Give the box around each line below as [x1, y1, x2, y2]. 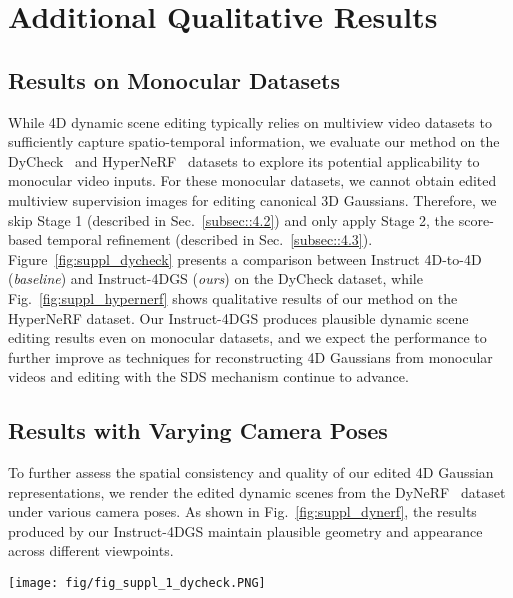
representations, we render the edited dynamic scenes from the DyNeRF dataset [8, 481, 506, 502]
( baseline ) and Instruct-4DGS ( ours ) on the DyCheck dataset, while [8, 268, 423, 289]
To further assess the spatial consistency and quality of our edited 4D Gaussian [8, 462, 494, 483]
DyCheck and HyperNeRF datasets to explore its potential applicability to [8, 150, 480, 171]
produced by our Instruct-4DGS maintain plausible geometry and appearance [8, 520, 483, 541]
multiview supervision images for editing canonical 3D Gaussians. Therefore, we [8, 189, 497, 210]
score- [458, 209, 494, 230]
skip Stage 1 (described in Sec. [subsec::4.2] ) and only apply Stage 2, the [8, 209, 455, 230]
